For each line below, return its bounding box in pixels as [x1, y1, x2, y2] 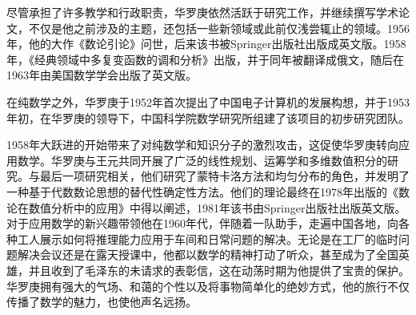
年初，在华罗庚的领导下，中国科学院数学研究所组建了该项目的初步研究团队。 [6, 109, 410, 126]
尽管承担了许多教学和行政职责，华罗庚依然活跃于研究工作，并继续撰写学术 [6, 4, 398, 20]
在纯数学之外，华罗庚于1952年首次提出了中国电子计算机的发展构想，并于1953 [6, 93, 410, 110]
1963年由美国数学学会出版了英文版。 [6, 67, 197, 83]
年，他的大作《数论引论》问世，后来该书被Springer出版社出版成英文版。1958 [6, 35, 406, 52]
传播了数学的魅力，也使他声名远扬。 [6, 293, 197, 310]
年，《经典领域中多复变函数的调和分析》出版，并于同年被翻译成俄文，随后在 [6, 50, 404, 67]
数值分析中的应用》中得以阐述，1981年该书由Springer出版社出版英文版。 [28, 199, 406, 216]
